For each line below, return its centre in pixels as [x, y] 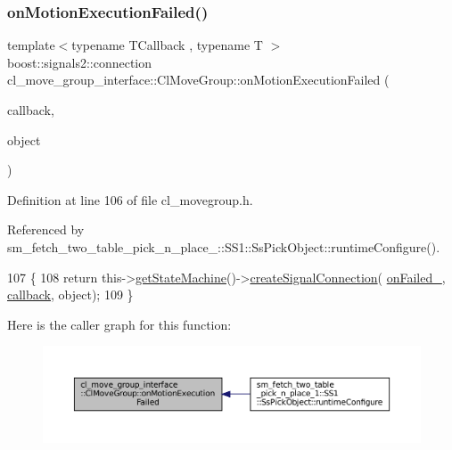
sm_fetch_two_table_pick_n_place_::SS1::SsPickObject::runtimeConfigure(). [224, 246]
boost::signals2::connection [80, 62]
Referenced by [46, 229]
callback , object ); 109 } [70, 295]
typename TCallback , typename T [167, 45]
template [31, 45]
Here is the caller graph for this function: [119, 324]
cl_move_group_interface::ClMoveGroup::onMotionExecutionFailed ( [198, 80]
